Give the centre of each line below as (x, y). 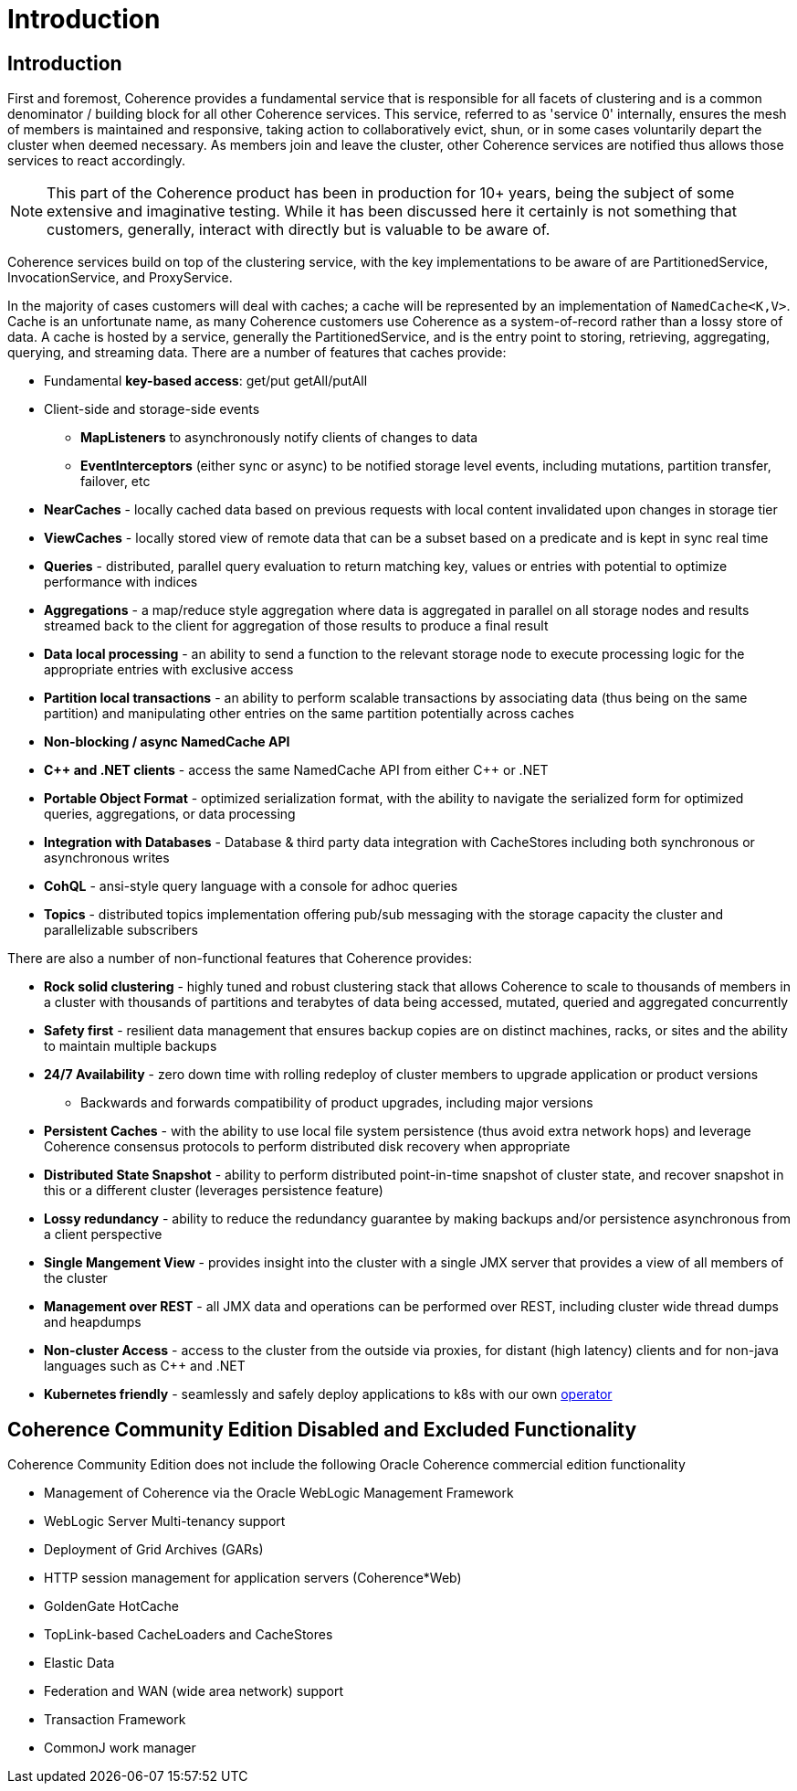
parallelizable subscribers (121, 930)
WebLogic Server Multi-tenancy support (165, 1521)
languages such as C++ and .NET (145, 1366)
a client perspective (103, 1235)
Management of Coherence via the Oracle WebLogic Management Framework (279, 1493)
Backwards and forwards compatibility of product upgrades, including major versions (337, 1103)
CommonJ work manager (120, 1748)
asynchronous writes (107, 858)
